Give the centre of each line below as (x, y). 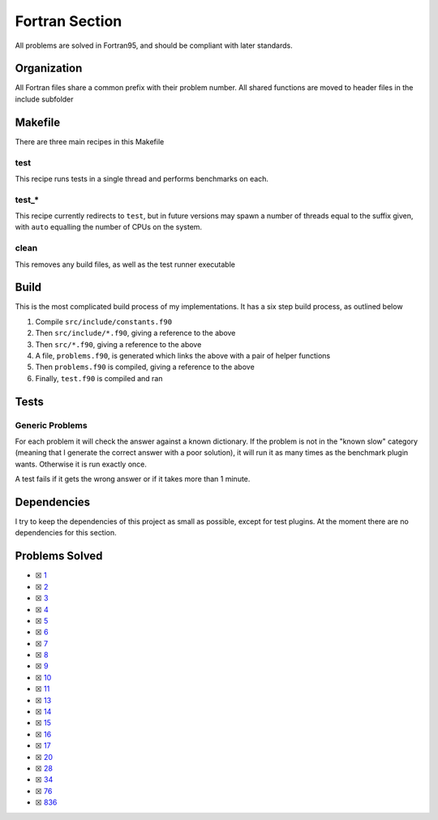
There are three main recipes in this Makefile (90, 141)
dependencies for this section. (66, 533)
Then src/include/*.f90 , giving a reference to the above (135, 333)
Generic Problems (52, 425)
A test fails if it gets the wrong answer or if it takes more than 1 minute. (133, 479)
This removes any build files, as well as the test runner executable (125, 264)
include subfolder (44, 99)
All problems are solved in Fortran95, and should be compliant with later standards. (154, 45)
